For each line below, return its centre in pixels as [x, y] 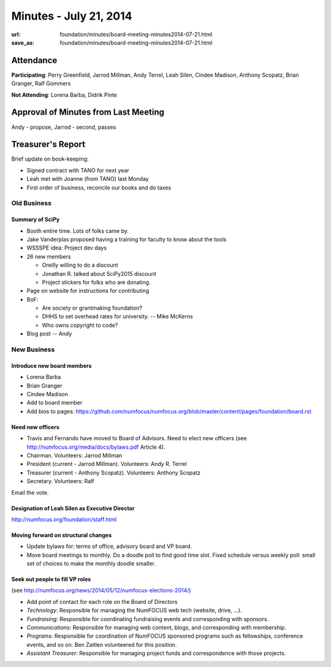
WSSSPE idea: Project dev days [67, 248]
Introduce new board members [51, 365]
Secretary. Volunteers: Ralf [60, 481]
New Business [33, 349]
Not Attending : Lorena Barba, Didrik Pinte [64, 94]
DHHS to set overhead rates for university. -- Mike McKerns [117, 316]
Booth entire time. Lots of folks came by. [78, 231]
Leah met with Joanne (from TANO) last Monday [88, 179]
